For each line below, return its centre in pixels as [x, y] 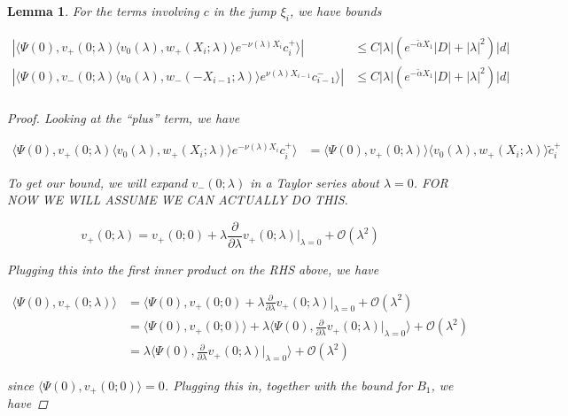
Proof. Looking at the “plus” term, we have [124, 117]
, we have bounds [335, 11]
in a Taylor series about [315, 182]
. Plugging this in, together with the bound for [288, 385]
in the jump [245, 11]
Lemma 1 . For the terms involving [103, 11]
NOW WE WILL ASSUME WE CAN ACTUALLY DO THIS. [178, 200]
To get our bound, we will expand [97, 182]
